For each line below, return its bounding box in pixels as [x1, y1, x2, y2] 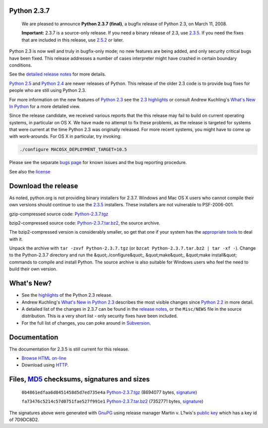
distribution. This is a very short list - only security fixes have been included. [21, 313, 178, 319]
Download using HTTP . [21, 362, 69, 368]
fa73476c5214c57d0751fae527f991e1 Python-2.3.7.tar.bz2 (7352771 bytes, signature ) [21, 398, 203, 405]
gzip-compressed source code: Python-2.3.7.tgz [9, 211, 109, 217]
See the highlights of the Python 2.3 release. [21, 292, 113, 298]
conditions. [9, 62, 32, 68]
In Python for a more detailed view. [9, 103, 80, 109]
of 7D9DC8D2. [9, 417, 39, 423]
